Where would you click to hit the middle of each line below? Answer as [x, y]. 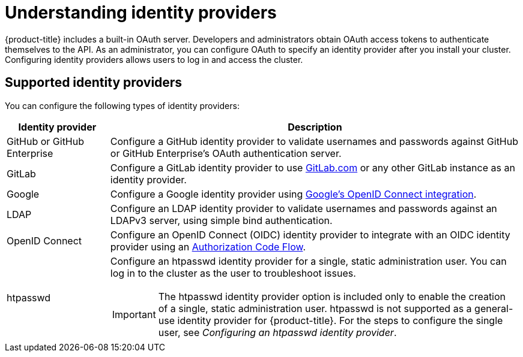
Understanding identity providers [141, 13]
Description [315, 127]
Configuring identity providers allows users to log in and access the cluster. [154, 59]
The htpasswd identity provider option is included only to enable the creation [332, 296]
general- [494, 308]
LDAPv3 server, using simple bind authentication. [221, 220]
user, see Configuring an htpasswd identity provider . [277, 332]
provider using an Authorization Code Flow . [208, 246]
